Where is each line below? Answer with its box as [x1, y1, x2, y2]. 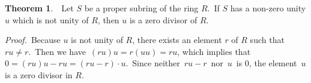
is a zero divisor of [129, 13, 198, 26]
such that [250, 33, 285, 46]
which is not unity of [12, 13, 89, 26]
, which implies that [177, 45, 251, 57]
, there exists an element [132, 33, 222, 46]
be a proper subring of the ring [84, 2, 199, 14]
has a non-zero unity [230, 2, 306, 14]
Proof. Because [5, 33, 61, 46]
